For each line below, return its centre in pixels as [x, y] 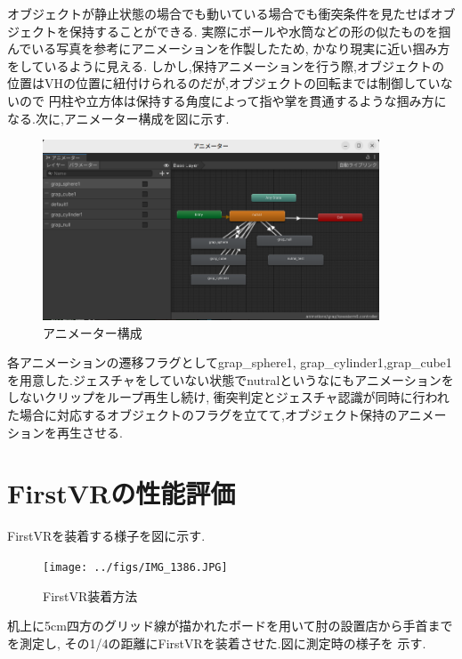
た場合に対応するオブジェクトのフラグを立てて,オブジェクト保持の [202, 414]
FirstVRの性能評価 [122, 493]
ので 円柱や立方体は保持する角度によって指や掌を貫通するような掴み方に [233, 100]
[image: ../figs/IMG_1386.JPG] [135, 567]
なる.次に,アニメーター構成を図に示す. [118, 118]
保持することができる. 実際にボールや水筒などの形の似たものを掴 [260, 31]
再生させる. [89, 432]
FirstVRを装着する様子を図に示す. [106, 536]
